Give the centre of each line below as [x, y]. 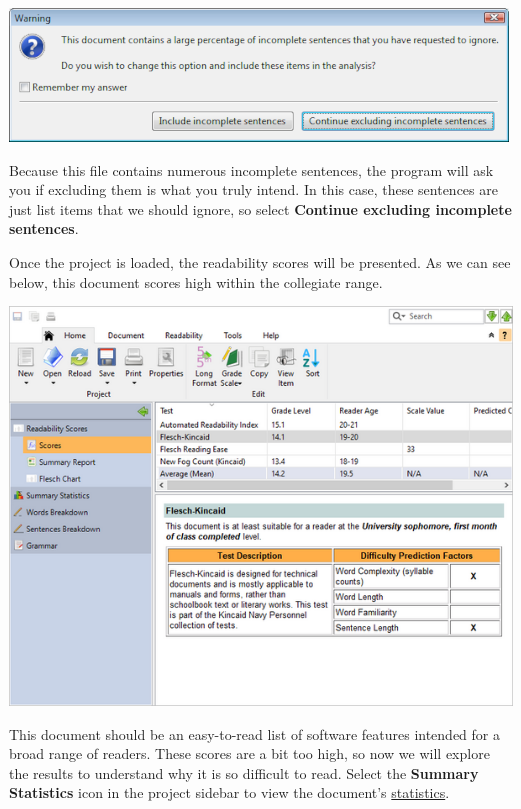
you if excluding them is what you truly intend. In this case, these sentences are [253, 189]
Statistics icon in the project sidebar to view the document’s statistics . [229, 792]
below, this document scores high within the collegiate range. [196, 281]
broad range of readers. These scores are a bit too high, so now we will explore [249, 753]
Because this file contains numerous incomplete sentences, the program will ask [251, 169]
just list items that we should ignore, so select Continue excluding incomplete [260, 208]
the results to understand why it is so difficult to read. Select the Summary [244, 772]
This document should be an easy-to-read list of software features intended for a [254, 733]
